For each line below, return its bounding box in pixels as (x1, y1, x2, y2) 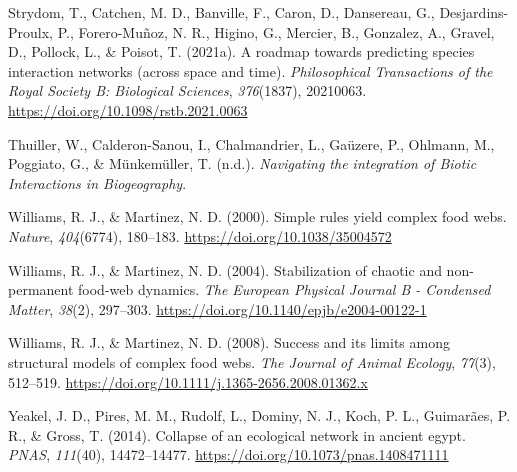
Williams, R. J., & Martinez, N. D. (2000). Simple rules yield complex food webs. (8, 206, 507, 227)
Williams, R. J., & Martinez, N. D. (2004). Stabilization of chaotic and (8, 259, 442, 280)
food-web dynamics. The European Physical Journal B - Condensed (78, 279, 491, 300)
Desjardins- (439, 2, 509, 22)
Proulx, (8, 21, 53, 42)
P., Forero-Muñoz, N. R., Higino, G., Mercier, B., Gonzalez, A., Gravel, (57, 21, 495, 42)
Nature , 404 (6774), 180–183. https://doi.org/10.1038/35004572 (8, 225, 392, 246)
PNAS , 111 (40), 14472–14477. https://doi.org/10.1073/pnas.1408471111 (8, 444, 449, 465)
